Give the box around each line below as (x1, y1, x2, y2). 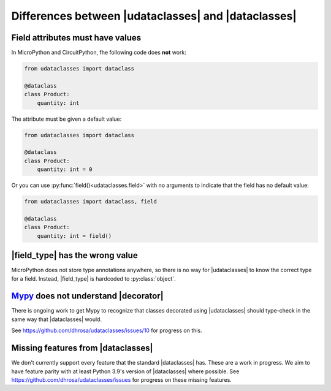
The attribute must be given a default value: (11, 115, 122, 123)
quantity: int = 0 (37, 166, 93, 173)
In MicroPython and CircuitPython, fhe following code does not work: (11, 49, 186, 56)
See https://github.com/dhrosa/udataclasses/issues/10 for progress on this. (11, 327, 202, 334)
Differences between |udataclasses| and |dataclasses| (11, 9, 297, 23)
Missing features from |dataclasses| (11, 343, 153, 354)
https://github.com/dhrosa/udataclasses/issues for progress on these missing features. (11, 376, 232, 383)
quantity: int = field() (37, 232, 112, 239)
